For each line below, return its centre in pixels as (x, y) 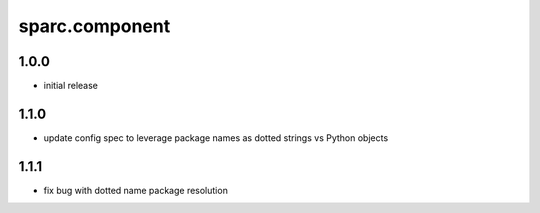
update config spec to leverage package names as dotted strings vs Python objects (216, 137)
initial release (71, 86)
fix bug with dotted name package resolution (136, 190)
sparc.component (94, 26)
